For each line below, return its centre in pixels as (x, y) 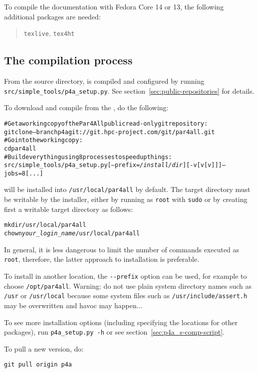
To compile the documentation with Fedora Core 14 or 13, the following (114, 6)
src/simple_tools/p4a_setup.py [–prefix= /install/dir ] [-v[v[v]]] (113, 165)
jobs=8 (15, 173)
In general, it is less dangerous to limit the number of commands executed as (122, 249)
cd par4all (20, 148)
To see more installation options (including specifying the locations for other (121, 322)
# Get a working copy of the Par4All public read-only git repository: (106, 123)
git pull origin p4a (38, 365)
